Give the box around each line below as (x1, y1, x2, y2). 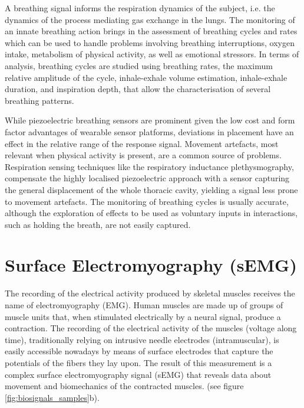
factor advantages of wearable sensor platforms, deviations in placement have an (5, 125, 294, 138)
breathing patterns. (5, 94, 74, 106)
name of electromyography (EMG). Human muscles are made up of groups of (5, 299, 283, 311)
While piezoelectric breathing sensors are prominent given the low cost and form (5, 114, 295, 126)
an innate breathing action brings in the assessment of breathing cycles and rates (5, 25, 298, 37)
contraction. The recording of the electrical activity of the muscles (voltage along (5, 322, 297, 334)
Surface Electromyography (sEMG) (5, 253, 297, 277)
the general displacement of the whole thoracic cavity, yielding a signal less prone (5, 183, 298, 195)
